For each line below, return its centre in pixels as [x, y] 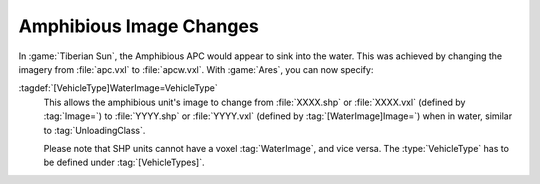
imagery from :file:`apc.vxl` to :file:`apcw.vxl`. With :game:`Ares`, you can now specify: [196, 69]
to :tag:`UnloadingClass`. [94, 130]
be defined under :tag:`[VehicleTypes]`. [124, 162]
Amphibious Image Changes [138, 26]
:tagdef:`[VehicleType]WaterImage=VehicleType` [118, 88]
